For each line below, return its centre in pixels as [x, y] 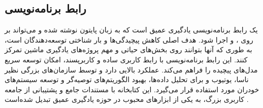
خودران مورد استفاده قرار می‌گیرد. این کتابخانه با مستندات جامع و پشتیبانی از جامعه [132, 89]
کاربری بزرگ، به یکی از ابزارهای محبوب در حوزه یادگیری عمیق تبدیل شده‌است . [127, 99]
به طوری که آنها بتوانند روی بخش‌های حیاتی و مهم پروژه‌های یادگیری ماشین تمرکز [128, 49]
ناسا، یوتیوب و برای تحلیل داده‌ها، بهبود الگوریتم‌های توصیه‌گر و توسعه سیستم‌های [127, 79]
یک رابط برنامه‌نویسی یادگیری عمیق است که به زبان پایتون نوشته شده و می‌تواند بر [131, 30]
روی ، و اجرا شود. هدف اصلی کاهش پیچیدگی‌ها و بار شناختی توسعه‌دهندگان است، [129, 39]
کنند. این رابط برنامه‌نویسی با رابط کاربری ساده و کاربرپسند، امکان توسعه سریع [126, 59]
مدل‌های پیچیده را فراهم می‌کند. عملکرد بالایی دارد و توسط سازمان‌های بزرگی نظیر [131, 69]
